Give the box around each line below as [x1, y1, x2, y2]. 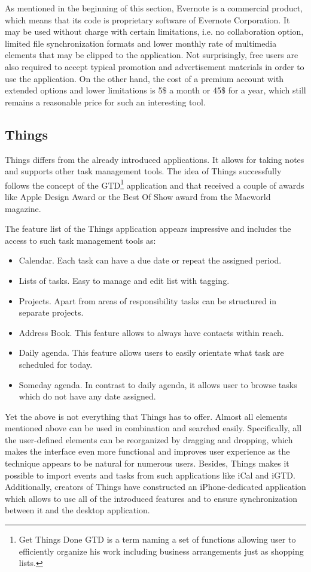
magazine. [5, 202, 41, 214]
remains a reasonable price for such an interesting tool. [5, 95, 206, 108]
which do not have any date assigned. [19, 390, 156, 402]
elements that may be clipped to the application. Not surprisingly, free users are [5, 49, 298, 61]
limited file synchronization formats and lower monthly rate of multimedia [5, 37, 277, 49]
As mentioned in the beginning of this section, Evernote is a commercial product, [5, 2, 303, 14]
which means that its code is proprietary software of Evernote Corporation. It [5, 13, 290, 26]
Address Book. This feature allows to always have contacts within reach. [19, 326, 284, 338]
